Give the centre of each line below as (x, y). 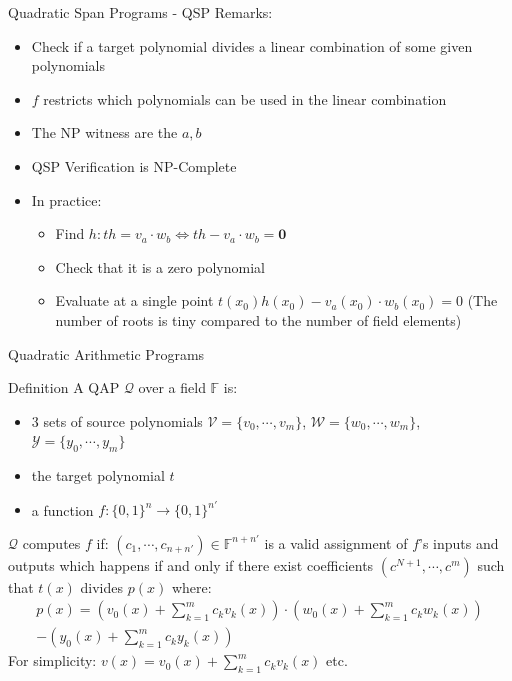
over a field (172, 387)
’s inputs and (459, 542)
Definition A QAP (64, 387)
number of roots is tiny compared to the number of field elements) (258, 319)
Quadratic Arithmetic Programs (106, 353)
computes (51, 542)
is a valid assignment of (336, 542)
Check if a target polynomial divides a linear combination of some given (252, 45)
